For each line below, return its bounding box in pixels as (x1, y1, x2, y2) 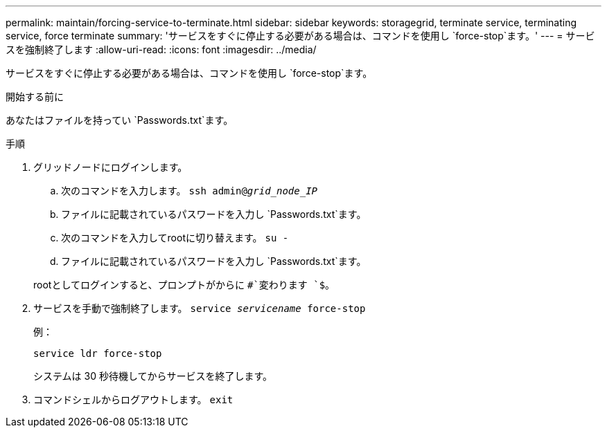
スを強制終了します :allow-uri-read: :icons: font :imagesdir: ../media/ (6, 44, 317, 55)
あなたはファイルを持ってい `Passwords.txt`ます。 (6, 114, 234, 126)
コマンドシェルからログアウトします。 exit (33, 394, 234, 405)
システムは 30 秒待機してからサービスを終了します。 (33, 370, 273, 382)
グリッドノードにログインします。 (33, 161, 188, 173)
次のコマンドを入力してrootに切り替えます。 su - (61, 232, 289, 243)
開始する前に (6, 91, 64, 102)
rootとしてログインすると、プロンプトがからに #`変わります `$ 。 (33, 279, 335, 291)
